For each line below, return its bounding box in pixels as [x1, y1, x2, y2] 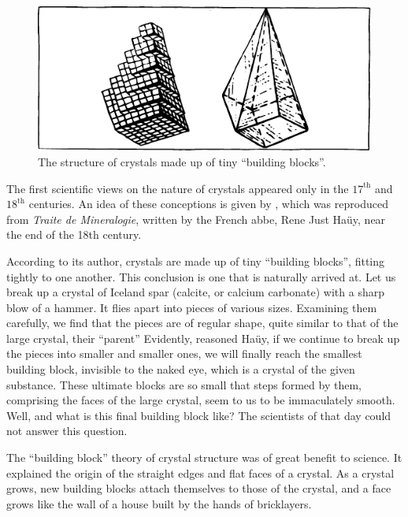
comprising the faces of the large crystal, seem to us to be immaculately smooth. [6, 392, 395, 408]
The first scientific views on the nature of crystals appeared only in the [6, 180, 349, 196]
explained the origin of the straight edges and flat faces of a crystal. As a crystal [6, 464, 395, 481]
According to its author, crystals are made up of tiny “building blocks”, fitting [6, 252, 385, 269]
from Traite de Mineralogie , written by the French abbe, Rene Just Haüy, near [6, 210, 386, 227]
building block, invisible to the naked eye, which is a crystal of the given [6, 361, 355, 378]
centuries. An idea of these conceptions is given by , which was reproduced [28, 195, 388, 212]
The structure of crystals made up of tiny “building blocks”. [38, 153, 326, 169]
